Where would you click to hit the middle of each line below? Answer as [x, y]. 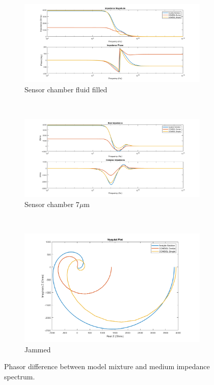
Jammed [38, 349]
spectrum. [20, 376]
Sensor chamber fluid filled [66, 89]
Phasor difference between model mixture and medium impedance [107, 366]
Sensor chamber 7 [52, 204]
